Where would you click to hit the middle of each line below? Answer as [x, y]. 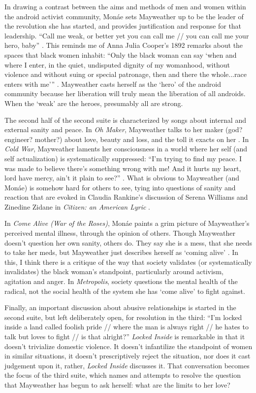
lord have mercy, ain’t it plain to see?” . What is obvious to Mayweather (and [122, 178]
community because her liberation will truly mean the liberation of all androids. [125, 93]
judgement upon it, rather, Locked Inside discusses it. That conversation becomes [127, 365]
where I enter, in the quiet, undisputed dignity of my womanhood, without [117, 64]
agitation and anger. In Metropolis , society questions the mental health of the [121, 281]
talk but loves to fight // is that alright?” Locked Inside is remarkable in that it [125, 336]
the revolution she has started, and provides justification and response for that [123, 26]
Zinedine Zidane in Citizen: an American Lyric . [77, 206]
